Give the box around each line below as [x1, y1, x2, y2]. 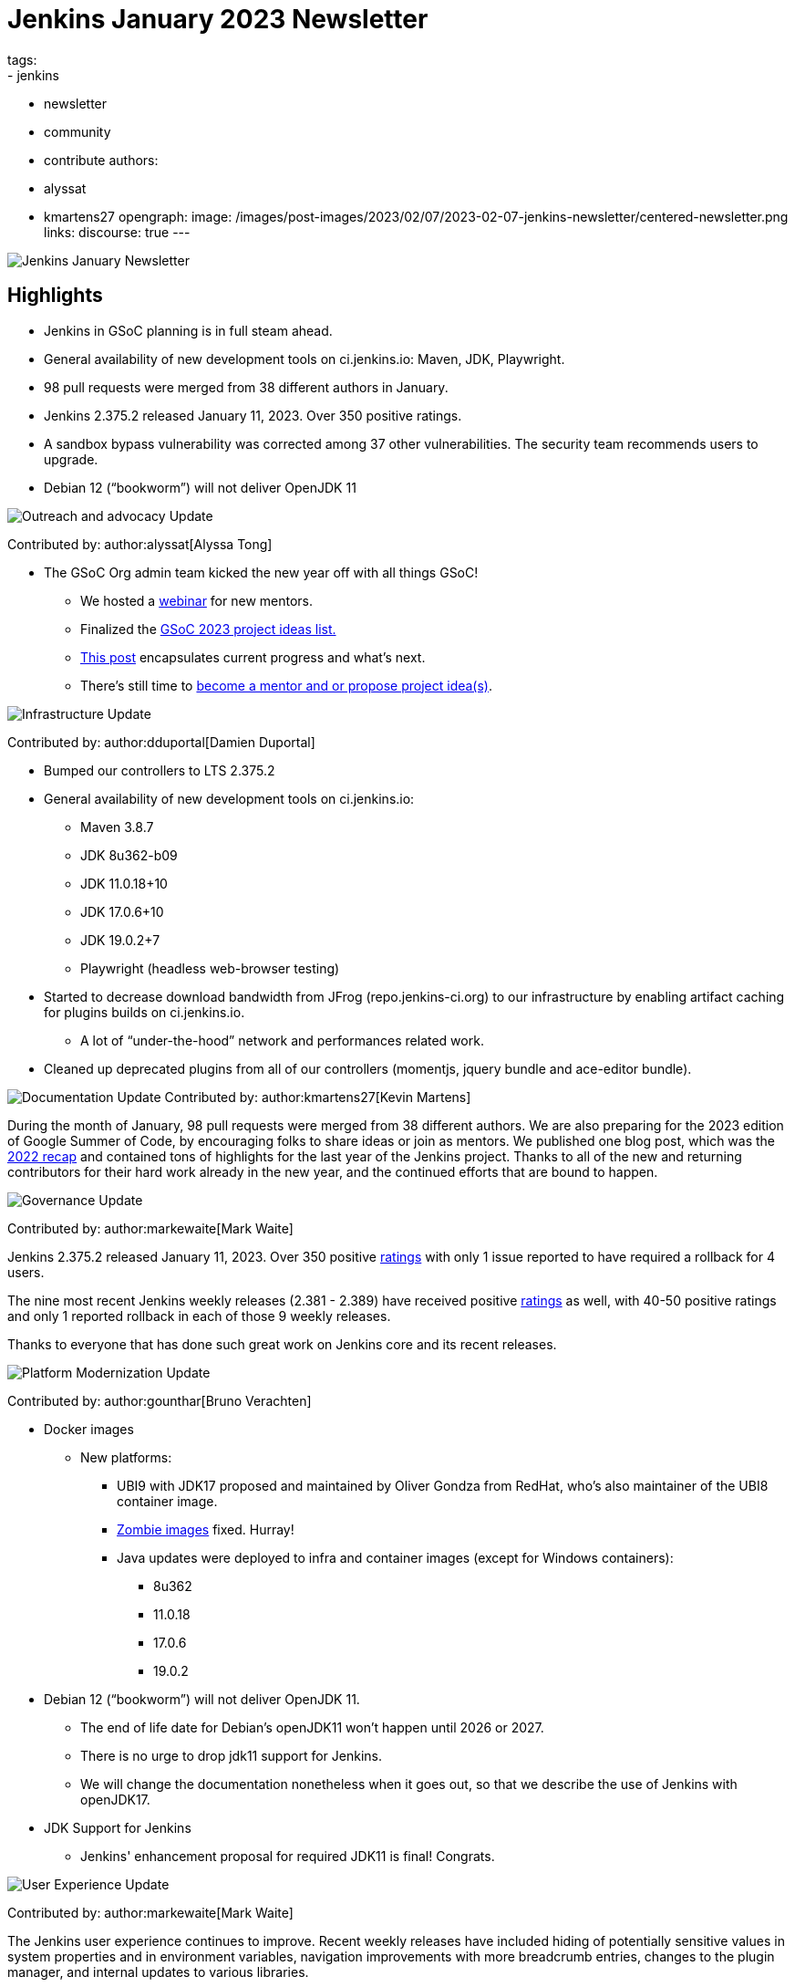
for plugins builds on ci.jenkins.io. [44, 1004, 245, 1020]
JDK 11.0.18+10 [80, 875, 168, 891]
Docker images [44, 1420, 134, 1437]
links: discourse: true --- [44, 224, 191, 240]
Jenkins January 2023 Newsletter [7, 4, 428, 35]
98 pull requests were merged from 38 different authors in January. [44, 379, 449, 395]
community [44, 123, 111, 140]
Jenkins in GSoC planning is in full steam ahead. [44, 322, 333, 338]
